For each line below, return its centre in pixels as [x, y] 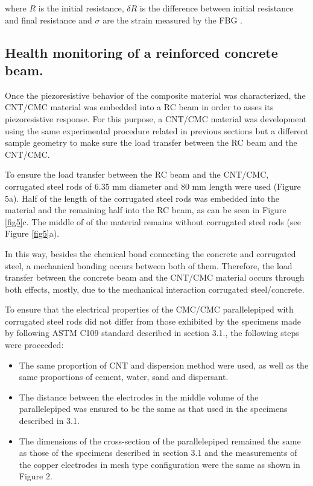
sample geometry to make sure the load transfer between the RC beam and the [151, 142]
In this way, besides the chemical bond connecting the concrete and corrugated [150, 253]
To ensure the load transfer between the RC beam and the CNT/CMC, [137, 174]
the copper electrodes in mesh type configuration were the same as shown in [160, 464]
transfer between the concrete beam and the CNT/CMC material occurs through [155, 277]
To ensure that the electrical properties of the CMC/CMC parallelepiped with [149, 309]
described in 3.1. [49, 421]
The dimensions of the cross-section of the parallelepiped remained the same [160, 441]
